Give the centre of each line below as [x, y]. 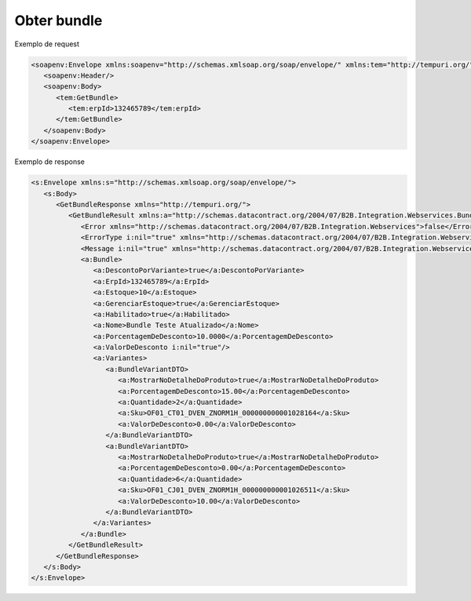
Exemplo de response [50, 162]
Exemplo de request [47, 44]
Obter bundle [58, 20]
